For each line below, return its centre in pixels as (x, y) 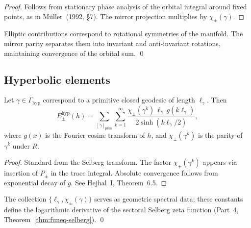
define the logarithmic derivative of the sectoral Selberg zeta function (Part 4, (121, 210)
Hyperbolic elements (57, 79)
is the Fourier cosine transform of (95, 135)
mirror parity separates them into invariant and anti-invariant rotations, (112, 43)
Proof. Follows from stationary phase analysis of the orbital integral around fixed (125, 6)
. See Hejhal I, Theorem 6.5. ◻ (119, 182)
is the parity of (220, 135)
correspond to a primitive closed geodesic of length (119, 100)
